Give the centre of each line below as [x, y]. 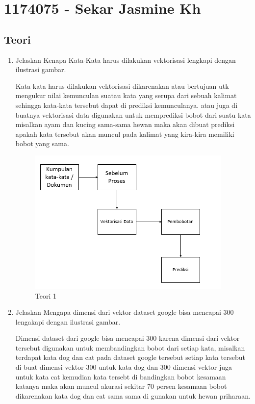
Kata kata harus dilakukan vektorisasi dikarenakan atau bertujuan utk [122, 86]
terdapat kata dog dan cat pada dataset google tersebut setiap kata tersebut [130, 357]
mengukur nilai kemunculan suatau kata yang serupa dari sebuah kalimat [126, 95]
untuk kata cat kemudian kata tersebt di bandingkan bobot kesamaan [121, 376]
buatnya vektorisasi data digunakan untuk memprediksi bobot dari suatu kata [133, 114]
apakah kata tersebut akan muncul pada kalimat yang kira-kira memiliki [125, 134]
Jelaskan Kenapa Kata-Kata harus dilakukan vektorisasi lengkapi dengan [126, 60]
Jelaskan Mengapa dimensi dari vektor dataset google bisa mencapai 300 [125, 312]
